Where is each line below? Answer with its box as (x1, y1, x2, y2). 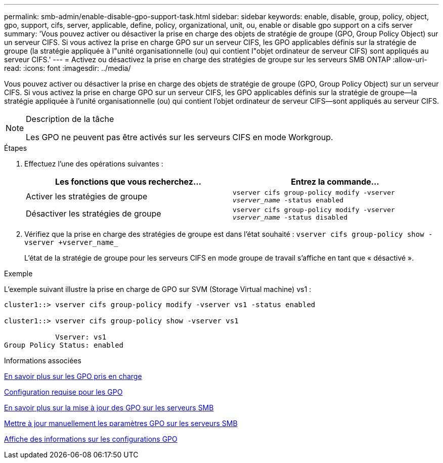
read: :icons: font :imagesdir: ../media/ (4, 64, 131, 72)
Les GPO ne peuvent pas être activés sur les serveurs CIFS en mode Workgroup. (26, 132, 333, 142)
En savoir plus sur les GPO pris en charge (4, 372, 142, 381)
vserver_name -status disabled (233, 214, 347, 221)
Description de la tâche (26, 114, 114, 124)
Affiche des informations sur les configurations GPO (4, 435, 178, 443)
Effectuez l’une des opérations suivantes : (24, 159, 163, 168)
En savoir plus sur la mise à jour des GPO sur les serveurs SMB (4, 403, 214, 412)
